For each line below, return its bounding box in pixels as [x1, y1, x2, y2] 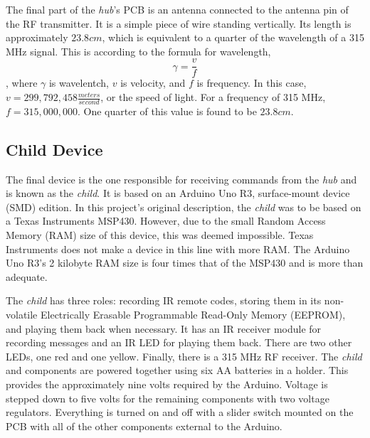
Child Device [6, 138, 103, 160]
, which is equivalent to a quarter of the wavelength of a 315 [102, 30, 364, 45]
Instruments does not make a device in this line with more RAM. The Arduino [6, 241, 350, 256]
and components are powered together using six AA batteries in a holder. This [6, 363, 349, 378]
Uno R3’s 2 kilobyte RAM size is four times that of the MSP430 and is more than [6, 255, 364, 270]
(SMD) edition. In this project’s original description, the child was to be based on [6, 199, 361, 214]
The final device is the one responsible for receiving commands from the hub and [6, 171, 357, 186]
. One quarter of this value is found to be [78, 103, 257, 118]
